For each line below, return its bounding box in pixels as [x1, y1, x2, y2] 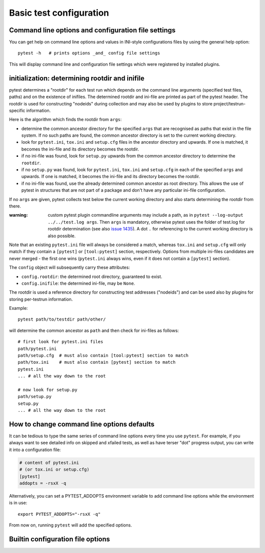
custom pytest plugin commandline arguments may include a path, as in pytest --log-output [48, 212, 243, 218]
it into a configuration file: [9, 447, 61, 452]
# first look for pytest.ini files [18, 339, 104, 345]
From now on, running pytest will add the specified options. [9, 522, 132, 528]
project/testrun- [213, 101, 246, 106]
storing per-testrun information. [9, 296, 73, 302]
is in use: [9, 500, 27, 506]
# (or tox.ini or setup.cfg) [19, 467, 90, 473]
